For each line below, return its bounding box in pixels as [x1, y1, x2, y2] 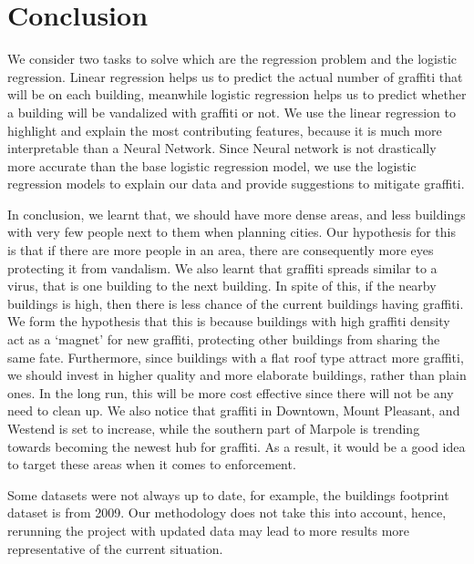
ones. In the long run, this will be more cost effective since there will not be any [7, 383, 454, 402]
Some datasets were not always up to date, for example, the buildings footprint [7, 485, 449, 504]
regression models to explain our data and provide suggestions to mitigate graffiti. [7, 174, 465, 193]
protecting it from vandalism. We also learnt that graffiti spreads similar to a [7, 258, 438, 277]
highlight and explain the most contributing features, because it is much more [7, 120, 442, 139]
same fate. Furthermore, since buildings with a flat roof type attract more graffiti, [7, 347, 464, 366]
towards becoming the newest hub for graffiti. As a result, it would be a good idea [7, 436, 466, 456]
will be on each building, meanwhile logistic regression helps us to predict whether [7, 85, 467, 104]
